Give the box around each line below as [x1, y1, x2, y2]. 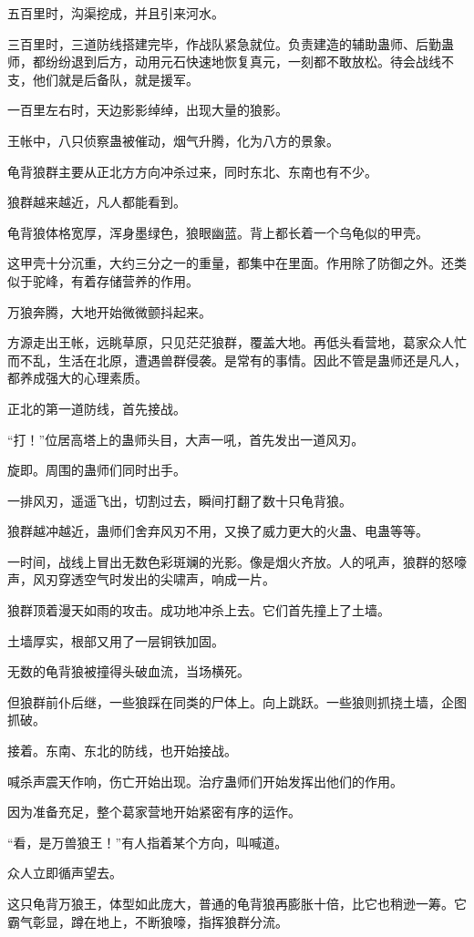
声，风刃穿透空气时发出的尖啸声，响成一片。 [7, 570, 275, 589]
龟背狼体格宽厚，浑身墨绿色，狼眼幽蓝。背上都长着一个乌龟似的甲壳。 [7, 222, 428, 242]
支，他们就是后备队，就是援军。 [7, 69, 199, 88]
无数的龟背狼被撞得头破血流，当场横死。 [7, 662, 250, 681]
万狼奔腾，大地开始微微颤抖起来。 [7, 302, 211, 321]
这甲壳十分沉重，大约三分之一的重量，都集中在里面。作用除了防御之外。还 [7, 253, 454, 273]
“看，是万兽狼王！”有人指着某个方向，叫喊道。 [7, 832, 288, 851]
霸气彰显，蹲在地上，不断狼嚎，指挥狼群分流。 [7, 911, 288, 931]
